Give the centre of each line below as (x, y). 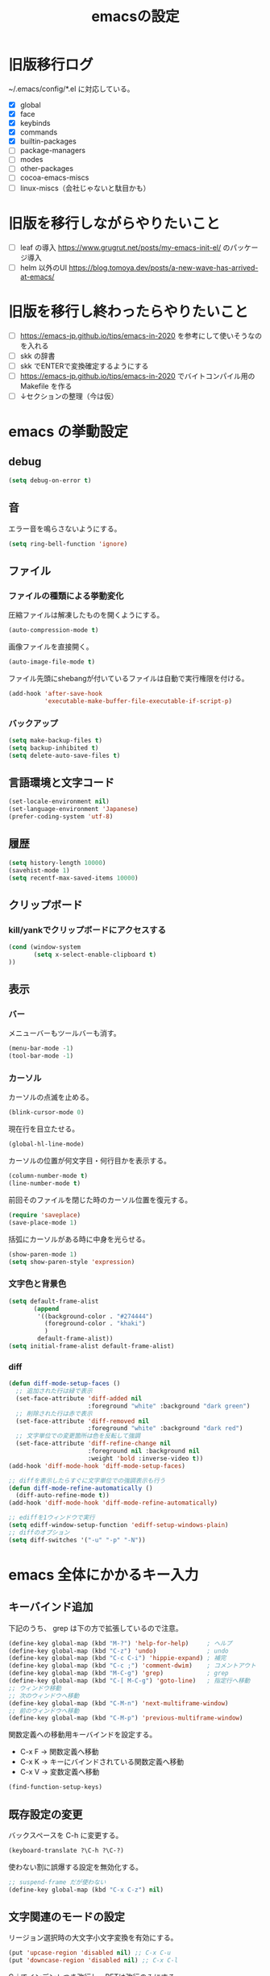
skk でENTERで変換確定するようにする (84, 366)
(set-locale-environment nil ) (59, 802)
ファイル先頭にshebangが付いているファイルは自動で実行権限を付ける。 (129, 678)
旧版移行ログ (51, 65)
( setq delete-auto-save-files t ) (64, 755)
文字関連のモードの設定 (66, 1917)
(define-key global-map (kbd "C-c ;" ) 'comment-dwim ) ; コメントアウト (132, 1666)
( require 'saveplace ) (45, 1215)
